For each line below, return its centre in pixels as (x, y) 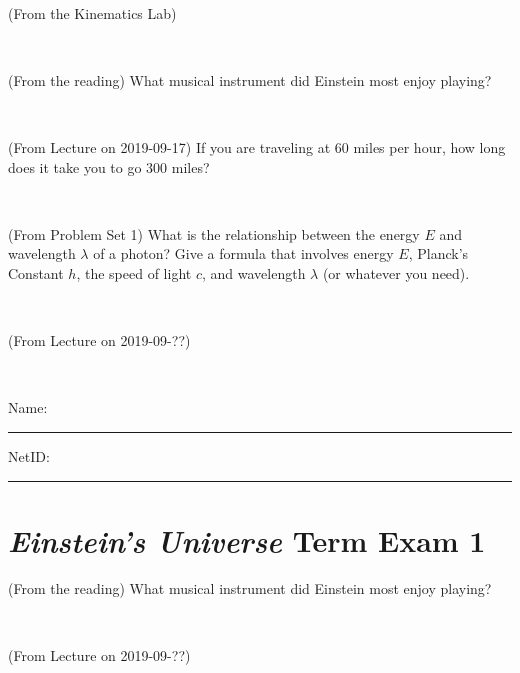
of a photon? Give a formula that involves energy (243, 253)
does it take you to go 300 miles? (109, 166)
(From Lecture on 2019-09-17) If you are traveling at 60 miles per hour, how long (257, 146)
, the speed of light (134, 272)
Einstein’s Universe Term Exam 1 (247, 540)
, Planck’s (438, 253)
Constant (36, 272)
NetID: (29, 455)
